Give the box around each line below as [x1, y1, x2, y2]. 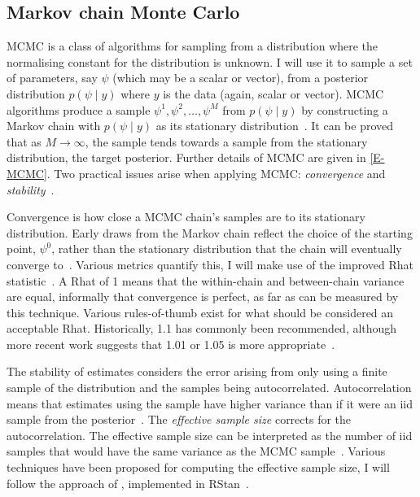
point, [7, 240, 36, 257]
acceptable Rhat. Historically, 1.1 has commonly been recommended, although [7, 320, 397, 337]
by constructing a [301, 101, 388, 118]
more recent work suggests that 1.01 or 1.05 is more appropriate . [7, 335, 335, 352]
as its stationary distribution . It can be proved [155, 117, 394, 134]
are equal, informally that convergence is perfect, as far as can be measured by [7, 288, 399, 305]
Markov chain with [7, 117, 101, 134]
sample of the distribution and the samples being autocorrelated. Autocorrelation [7, 379, 412, 396]
